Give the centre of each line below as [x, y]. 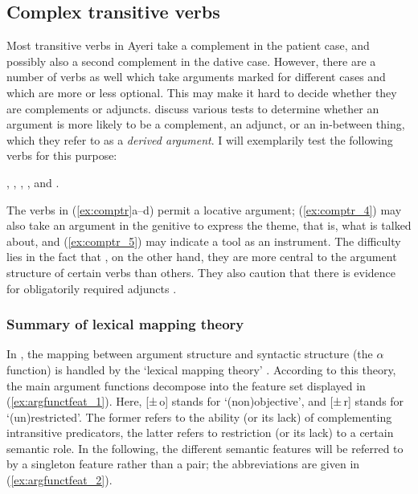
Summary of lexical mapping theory [125, 324]
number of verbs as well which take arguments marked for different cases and [196, 77]
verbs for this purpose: [62, 155]
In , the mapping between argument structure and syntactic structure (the [190, 354]
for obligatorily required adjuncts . [92, 288]
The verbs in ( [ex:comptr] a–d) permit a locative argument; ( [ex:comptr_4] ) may [204, 209]
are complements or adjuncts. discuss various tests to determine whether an [193, 108]
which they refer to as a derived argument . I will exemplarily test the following [200, 139]
